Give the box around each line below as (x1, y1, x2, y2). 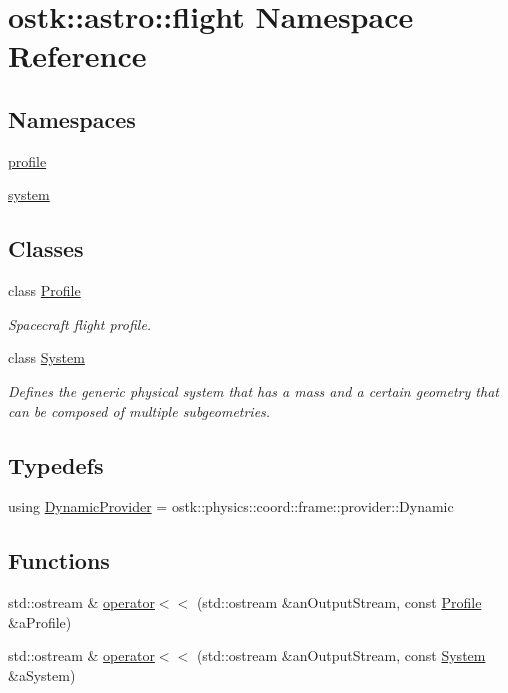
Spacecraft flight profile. (8, 313, 152, 334)
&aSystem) (8, 664, 76, 685)
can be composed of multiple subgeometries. (8, 400, 271, 421)
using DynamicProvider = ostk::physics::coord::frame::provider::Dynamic (8, 496, 454, 517)
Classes (8, 233, 84, 264)
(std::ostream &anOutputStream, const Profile (196, 592, 482, 613)
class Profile (8, 280, 81, 301)
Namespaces (8, 103, 136, 134)
